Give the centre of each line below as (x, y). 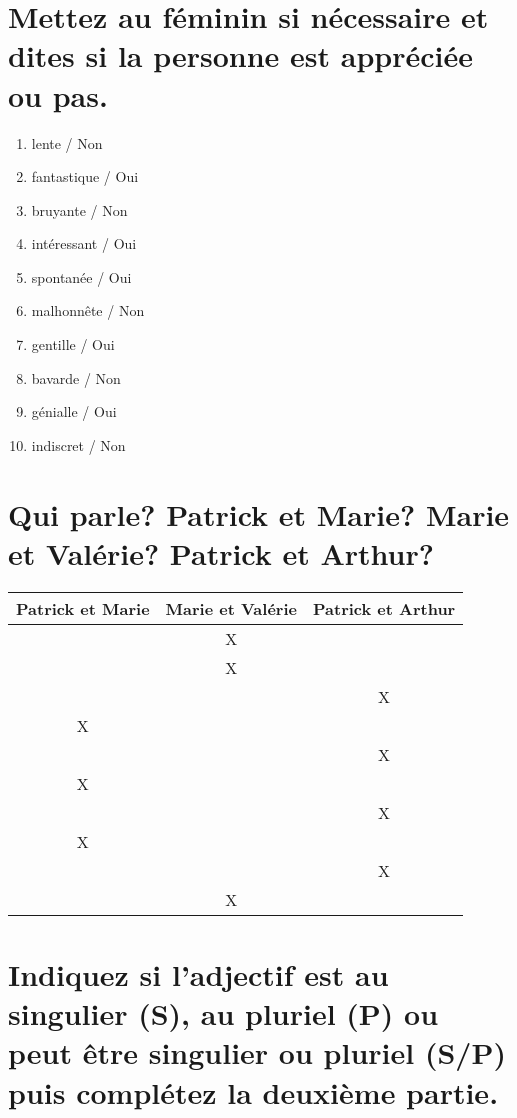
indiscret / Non (78, 444)
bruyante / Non (79, 209)
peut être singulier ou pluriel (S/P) (257, 1052)
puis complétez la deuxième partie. (253, 1091)
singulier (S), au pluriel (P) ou (223, 1013)
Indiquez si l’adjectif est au (198, 973)
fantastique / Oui (85, 176)
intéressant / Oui (84, 243)
